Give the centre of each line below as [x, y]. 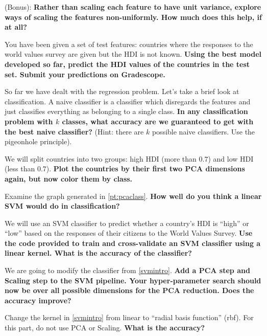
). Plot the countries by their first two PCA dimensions [145, 169]
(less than [20, 169]
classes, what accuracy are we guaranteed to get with [158, 121]
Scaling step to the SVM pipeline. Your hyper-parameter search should [133, 280]
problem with [29, 121]
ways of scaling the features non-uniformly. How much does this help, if [133, 17]
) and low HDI [231, 158]
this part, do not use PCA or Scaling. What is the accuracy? [105, 328]
